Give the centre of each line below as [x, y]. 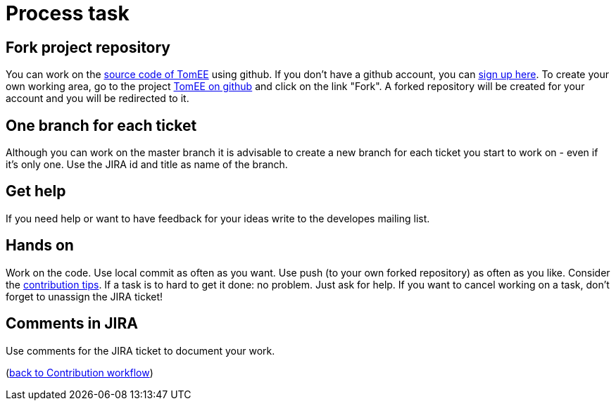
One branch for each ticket [101, 125]
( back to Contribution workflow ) [80, 372]
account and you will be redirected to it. [98, 99]
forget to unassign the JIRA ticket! [84, 296]
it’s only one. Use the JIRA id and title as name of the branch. [147, 165]
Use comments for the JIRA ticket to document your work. [140, 350]
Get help [36, 191]
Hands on [40, 246]
